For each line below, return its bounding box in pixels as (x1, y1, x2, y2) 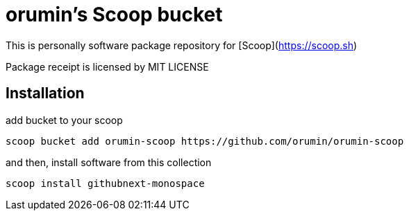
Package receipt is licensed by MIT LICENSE (6, 60, 209, 73)
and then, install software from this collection (6, 156, 212, 168)
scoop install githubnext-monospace (6, 177, 205, 189)
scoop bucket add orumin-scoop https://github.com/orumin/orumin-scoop (6, 135, 404, 147)
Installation (6, 84, 85, 102)
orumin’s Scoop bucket (6, 3, 223, 26)
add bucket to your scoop (6, 114, 123, 126)
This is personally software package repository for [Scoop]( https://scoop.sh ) (6, 39, 358, 51)
